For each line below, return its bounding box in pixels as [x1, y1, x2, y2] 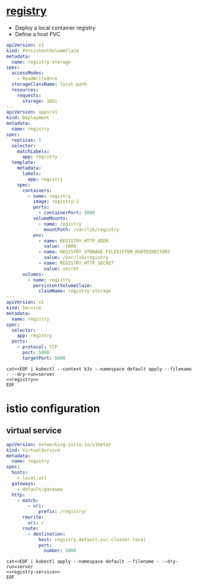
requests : [17, 92, 42, 99]
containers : [22, 188, 52, 194]
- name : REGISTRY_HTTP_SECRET [38, 260, 114, 266]
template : [11, 159, 36, 166]
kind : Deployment [6, 115, 50, 121]
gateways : [11, 480, 36, 486]
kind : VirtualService [6, 447, 61, 453]
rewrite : [22, 514, 44, 521]
